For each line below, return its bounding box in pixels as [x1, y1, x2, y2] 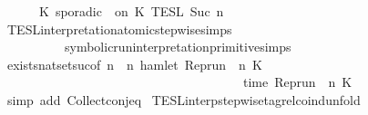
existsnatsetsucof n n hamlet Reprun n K [6, 54, 262, 73]
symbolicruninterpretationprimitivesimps [64, 37, 291, 56]
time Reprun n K [242, 72, 353, 91]
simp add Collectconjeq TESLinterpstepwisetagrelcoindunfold [6, 90, 361, 109]
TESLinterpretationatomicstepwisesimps [6, 19, 232, 38]
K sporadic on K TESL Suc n [38, 2, 224, 20]
